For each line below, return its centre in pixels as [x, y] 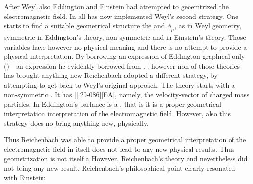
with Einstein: [25, 177]
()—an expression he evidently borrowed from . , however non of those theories [122, 65]
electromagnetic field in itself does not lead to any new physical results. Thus [119, 149]
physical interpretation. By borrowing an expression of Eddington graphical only [125, 56]
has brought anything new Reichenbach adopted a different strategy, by [111, 75]
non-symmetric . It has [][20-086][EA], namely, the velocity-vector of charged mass [127, 94]
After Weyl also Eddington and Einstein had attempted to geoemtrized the [116, 6]
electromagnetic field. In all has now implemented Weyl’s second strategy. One [121, 16]
